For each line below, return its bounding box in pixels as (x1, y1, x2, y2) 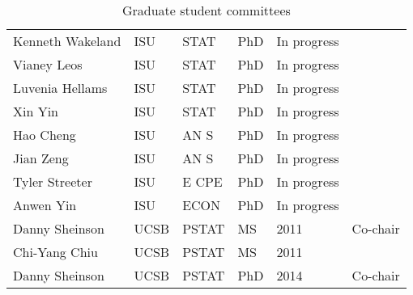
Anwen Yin (13, 196, 77, 214)
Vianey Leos (13, 55, 83, 74)
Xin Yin (13, 102, 59, 120)
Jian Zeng (13, 149, 69, 167)
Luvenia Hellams (13, 78, 108, 97)
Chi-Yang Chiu (13, 242, 98, 261)
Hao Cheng (13, 125, 76, 144)
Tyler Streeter (13, 172, 92, 191)
